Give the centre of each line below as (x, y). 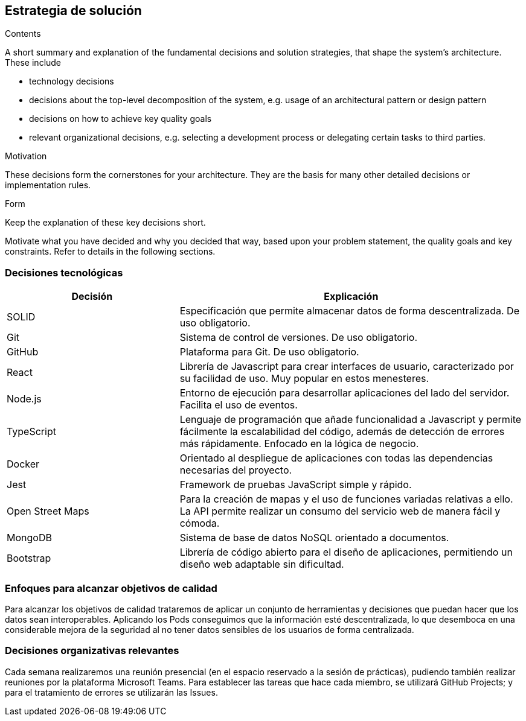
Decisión (92, 297)
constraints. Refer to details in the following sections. (110, 252)
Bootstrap (29, 558)
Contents (23, 34)
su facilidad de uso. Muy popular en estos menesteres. (304, 379)
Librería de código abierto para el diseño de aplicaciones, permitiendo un (346, 552)
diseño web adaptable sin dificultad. (262, 564)
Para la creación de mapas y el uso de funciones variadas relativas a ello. (346, 499)
